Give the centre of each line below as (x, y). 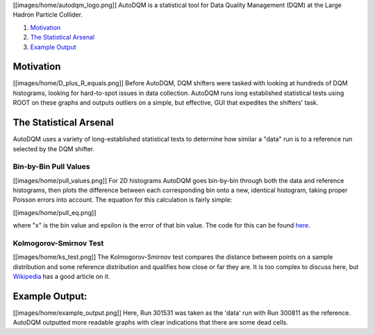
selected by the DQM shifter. (54, 148)
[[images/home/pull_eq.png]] (55, 212)
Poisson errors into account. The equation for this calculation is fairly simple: (123, 200)
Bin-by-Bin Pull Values (51, 166)
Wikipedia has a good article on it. (61, 277)
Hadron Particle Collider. (48, 15)
